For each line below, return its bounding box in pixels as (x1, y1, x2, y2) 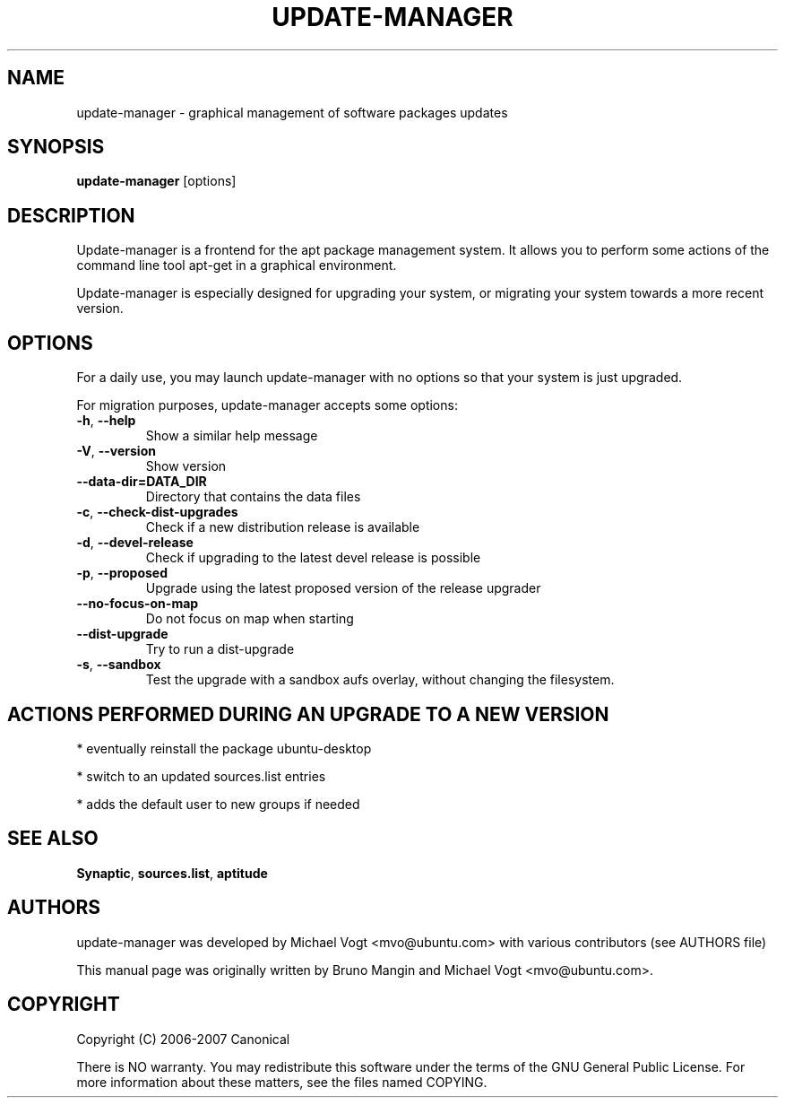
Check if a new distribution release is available (145, 519, 420, 535)
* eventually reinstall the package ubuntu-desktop (76, 740, 372, 756)
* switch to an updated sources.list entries (76, 768, 326, 784)
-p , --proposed (76, 565, 168, 581)
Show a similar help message (145, 428, 318, 444)
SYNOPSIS (7, 135, 105, 159)
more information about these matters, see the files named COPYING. (76, 1074, 487, 1090)
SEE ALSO (7, 827, 99, 850)
